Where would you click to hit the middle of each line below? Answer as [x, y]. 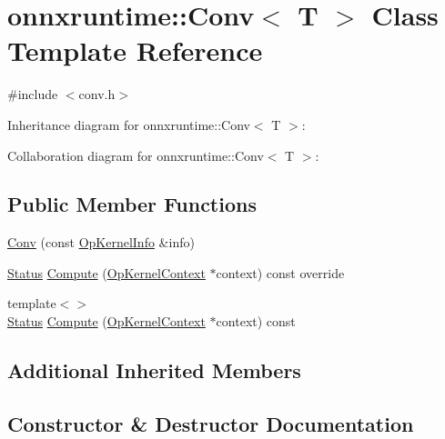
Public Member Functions [132, 204]
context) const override [280, 272]
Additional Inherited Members [154, 370]
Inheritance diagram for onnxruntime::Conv [129, 124]
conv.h [97, 94]
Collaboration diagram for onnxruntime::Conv [136, 155]
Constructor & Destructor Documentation [211, 423]
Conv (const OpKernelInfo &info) [101, 242]
